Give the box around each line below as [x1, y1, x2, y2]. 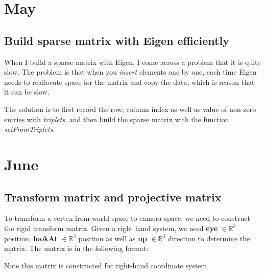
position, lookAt [4, 233, 58, 243]
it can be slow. [4, 86, 50, 97]
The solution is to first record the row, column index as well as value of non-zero [4, 103, 256, 114]
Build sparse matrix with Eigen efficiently [4, 32, 229, 48]
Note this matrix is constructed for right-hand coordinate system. [4, 260, 209, 270]
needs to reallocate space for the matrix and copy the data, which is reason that [4, 76, 255, 87]
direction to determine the [167, 233, 250, 243]
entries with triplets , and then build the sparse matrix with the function [4, 113, 229, 124]
